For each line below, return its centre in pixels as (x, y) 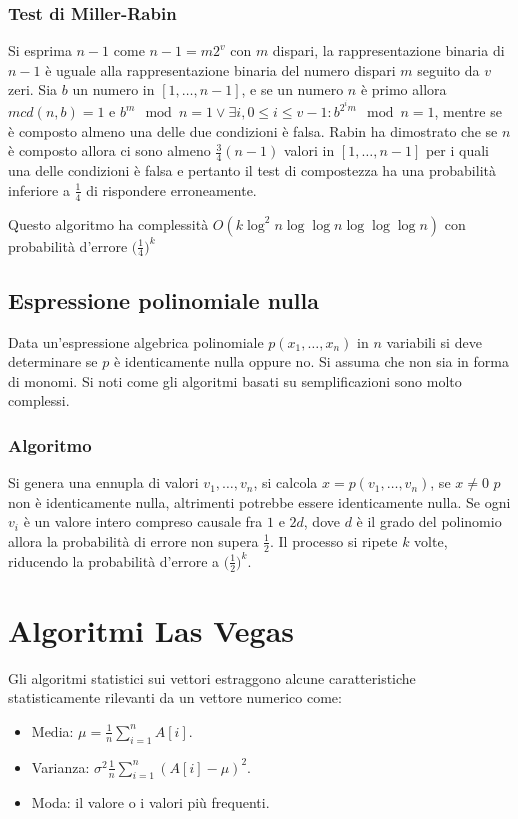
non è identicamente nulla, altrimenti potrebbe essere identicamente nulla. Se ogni (259, 501)
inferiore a (39, 189)
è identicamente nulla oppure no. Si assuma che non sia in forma (311, 361)
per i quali (457, 150)
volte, (431, 540)
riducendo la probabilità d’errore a (114, 560)
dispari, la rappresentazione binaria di (388, 50)
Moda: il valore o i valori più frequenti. (150, 802)
